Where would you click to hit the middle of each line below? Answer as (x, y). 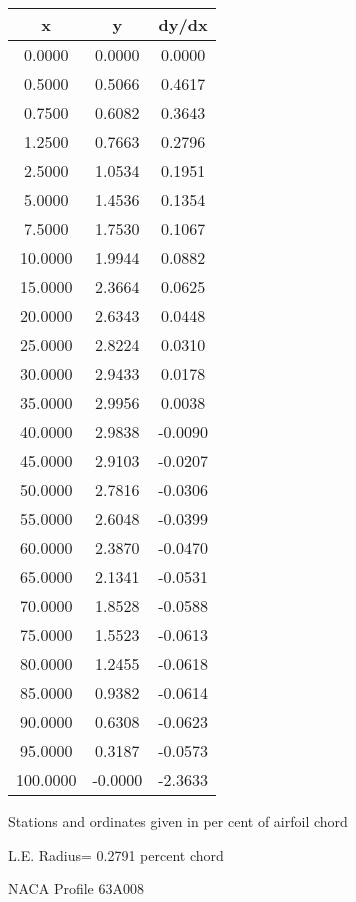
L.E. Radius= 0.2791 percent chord (116, 854)
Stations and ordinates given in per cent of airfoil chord (178, 821)
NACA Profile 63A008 (76, 888)
